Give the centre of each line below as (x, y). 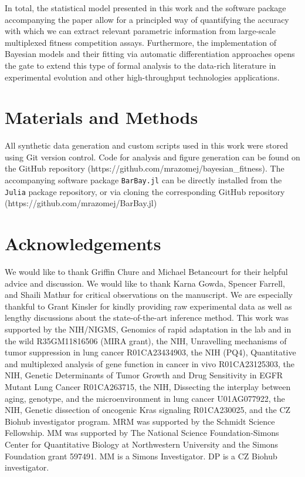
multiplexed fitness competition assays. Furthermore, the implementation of (141, 42)
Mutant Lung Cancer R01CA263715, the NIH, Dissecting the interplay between (148, 387)
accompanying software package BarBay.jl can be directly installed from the (143, 180)
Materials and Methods (101, 117)
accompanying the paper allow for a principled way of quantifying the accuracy (147, 19)
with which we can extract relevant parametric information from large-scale (140, 31)
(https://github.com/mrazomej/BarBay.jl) (81, 203)
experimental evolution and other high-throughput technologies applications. (142, 77)
